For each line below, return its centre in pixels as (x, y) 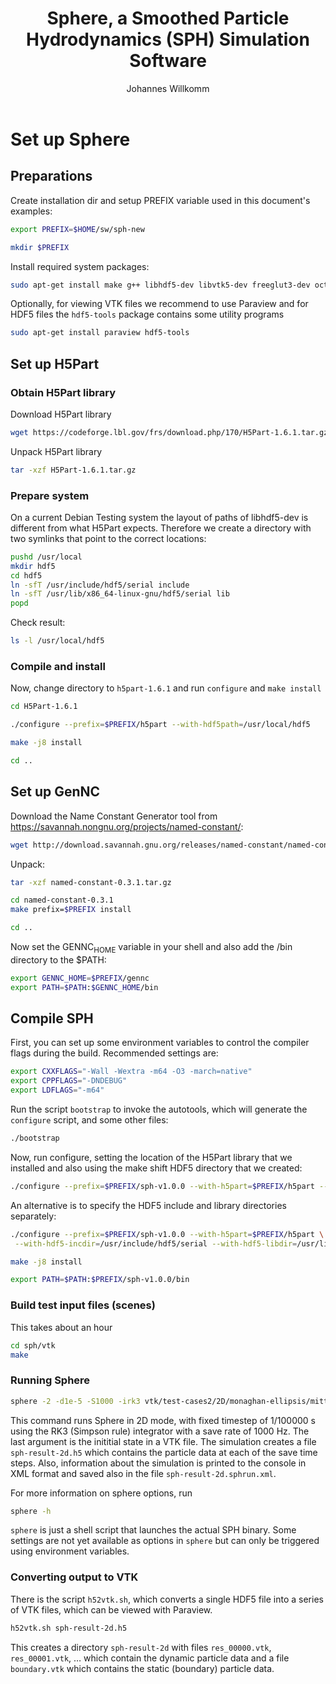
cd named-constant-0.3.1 (62, 900)
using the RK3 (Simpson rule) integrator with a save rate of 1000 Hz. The (160, 1431)
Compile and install (58, 667)
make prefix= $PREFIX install (71, 910)
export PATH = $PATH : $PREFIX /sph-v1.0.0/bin (100, 1280)
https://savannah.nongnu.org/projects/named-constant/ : (127, 826)
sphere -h (31, 1511)
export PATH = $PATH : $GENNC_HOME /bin (84, 987)
